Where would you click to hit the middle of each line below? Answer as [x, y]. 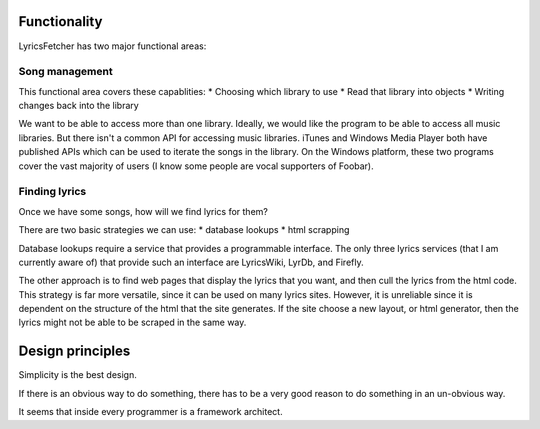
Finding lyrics [52, 192]
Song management [66, 72]
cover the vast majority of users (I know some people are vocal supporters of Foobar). [196, 166]
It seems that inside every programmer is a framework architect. [151, 412]
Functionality [60, 21]
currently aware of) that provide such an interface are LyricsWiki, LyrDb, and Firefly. [191, 262]
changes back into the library [78, 106]
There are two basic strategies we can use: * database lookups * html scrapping [184, 230]
